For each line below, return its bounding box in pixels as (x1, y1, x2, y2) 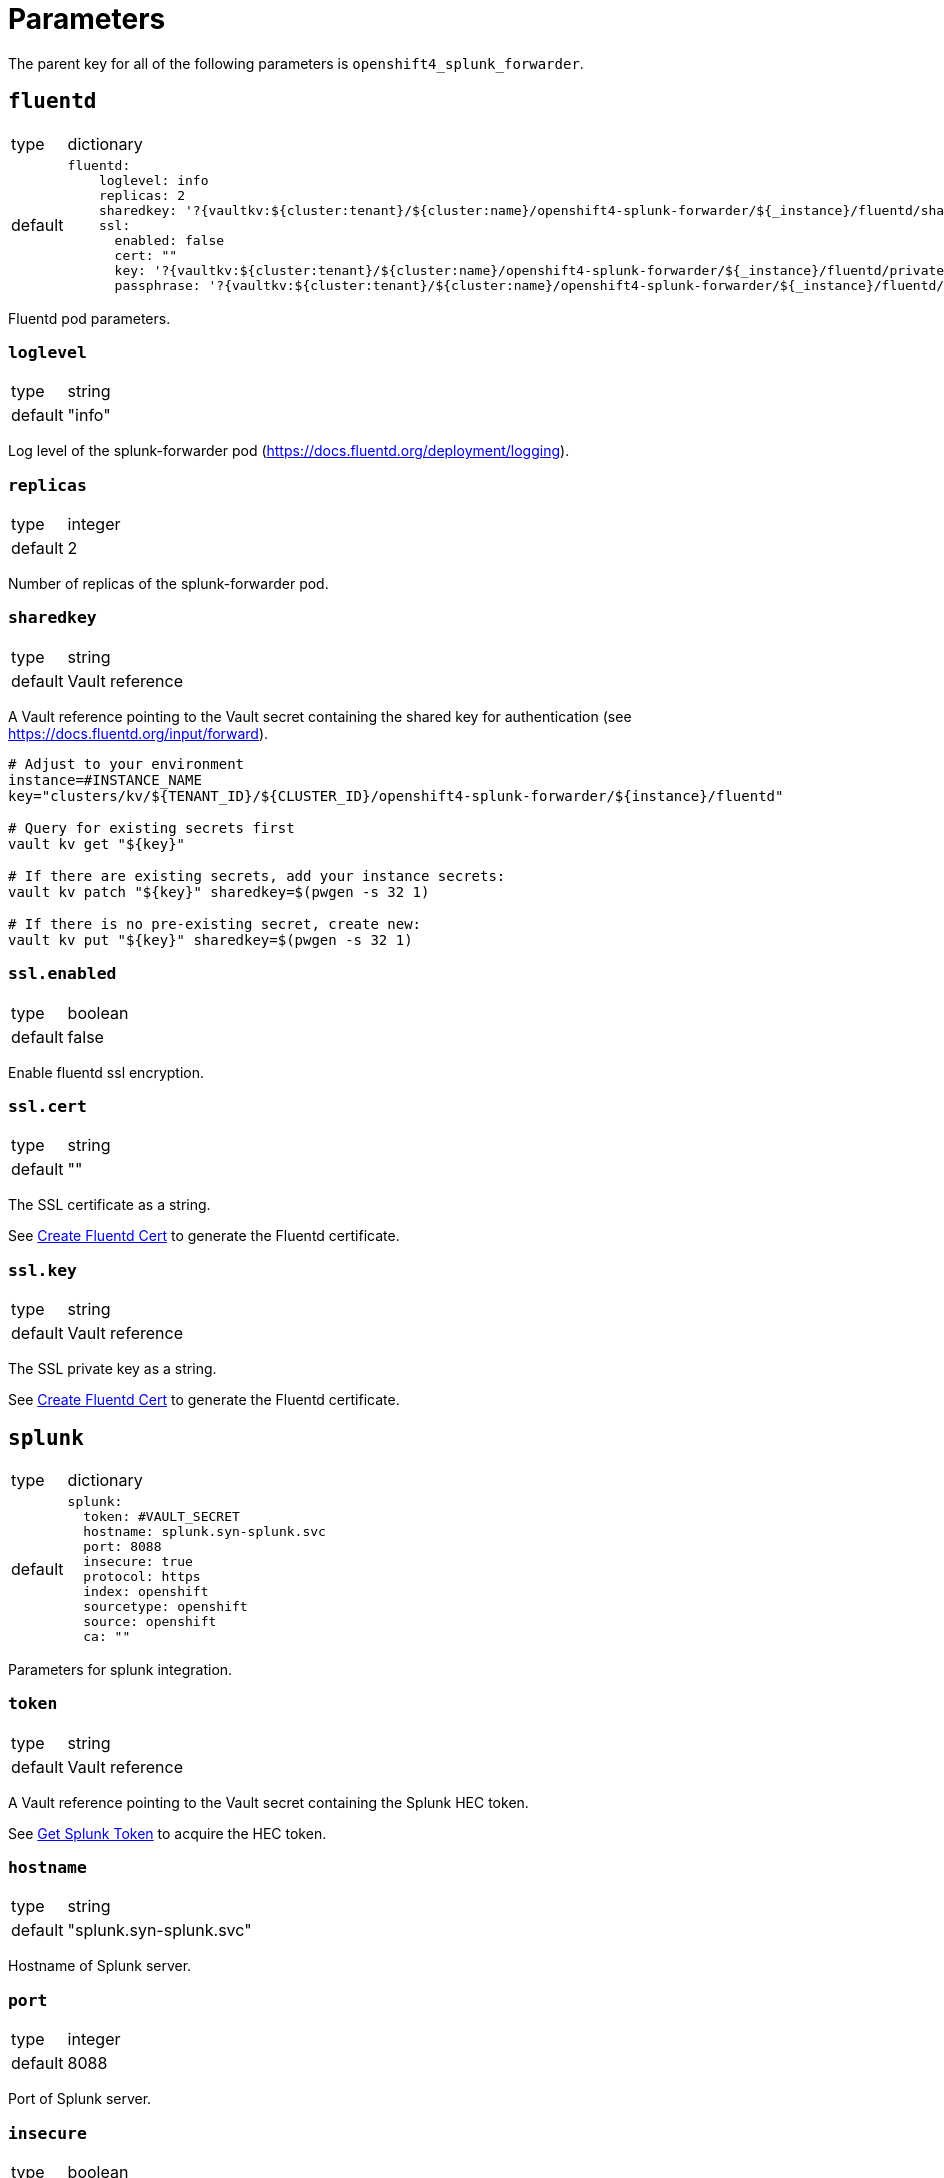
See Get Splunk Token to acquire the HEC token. (8, 1824, 327, 1842)
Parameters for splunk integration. (8, 1660, 233, 1678)
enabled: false (114, 232, 225, 248)
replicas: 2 (98, 187, 185, 203)
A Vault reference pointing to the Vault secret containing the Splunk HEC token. (8, 1793, 529, 1811)
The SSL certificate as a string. (8, 1196, 211, 1214)
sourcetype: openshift (83, 1598, 248, 1614)
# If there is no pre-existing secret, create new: (8, 915, 422, 932)
